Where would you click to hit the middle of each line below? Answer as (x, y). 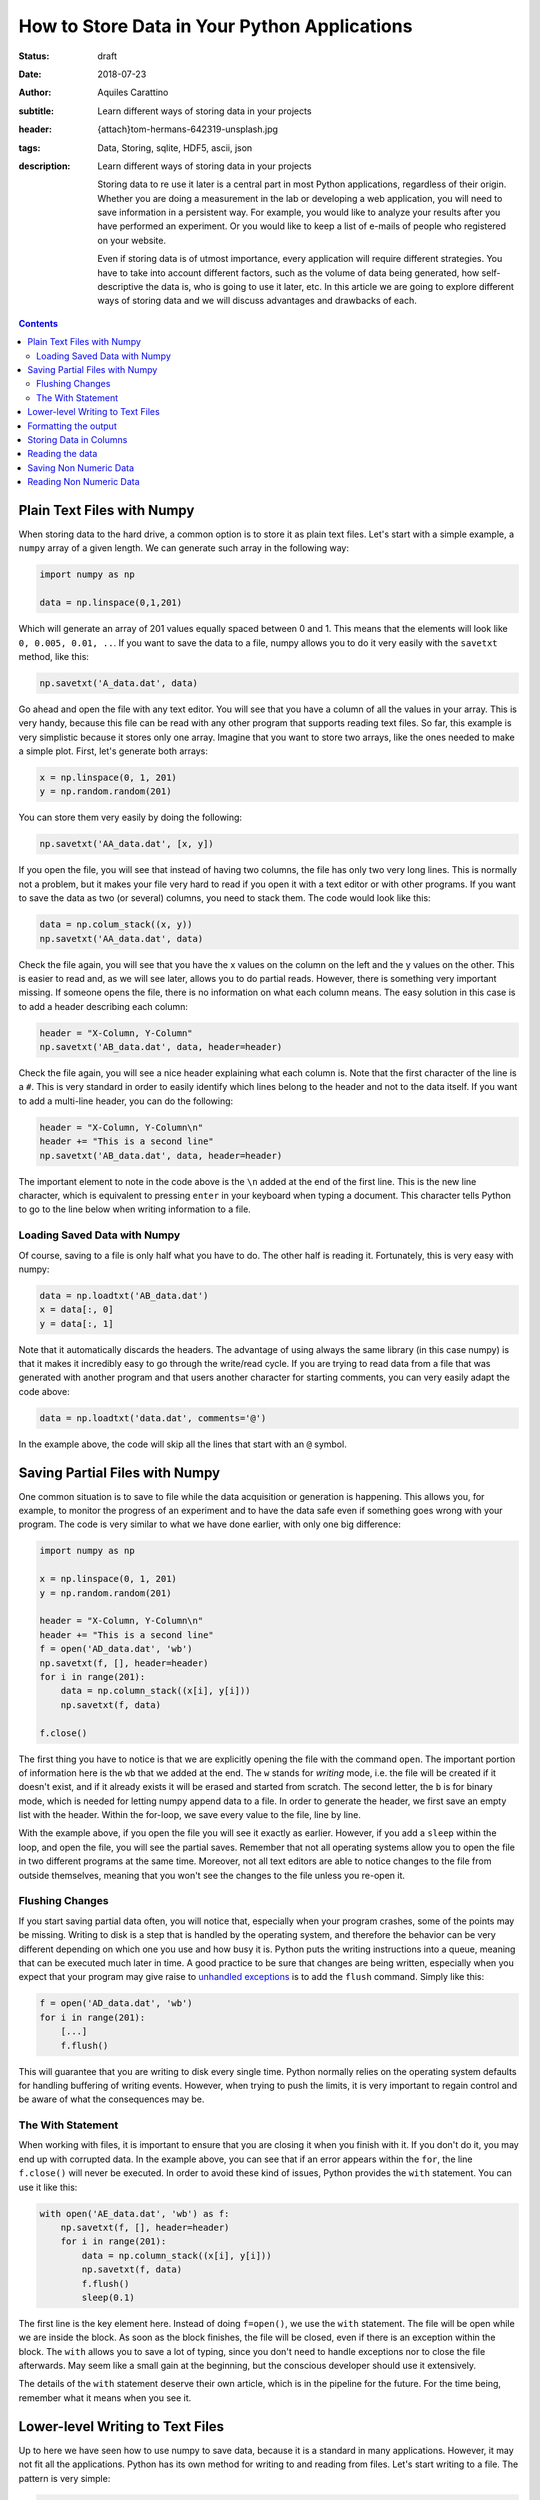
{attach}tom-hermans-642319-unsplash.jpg (188, 129)
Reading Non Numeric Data (83, 482)
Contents (38, 323)
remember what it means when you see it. (105, 2397)
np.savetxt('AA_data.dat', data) (121, 938)
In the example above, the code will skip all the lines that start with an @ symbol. (182, 1444)
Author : (35, 92)
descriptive (120, 287)
